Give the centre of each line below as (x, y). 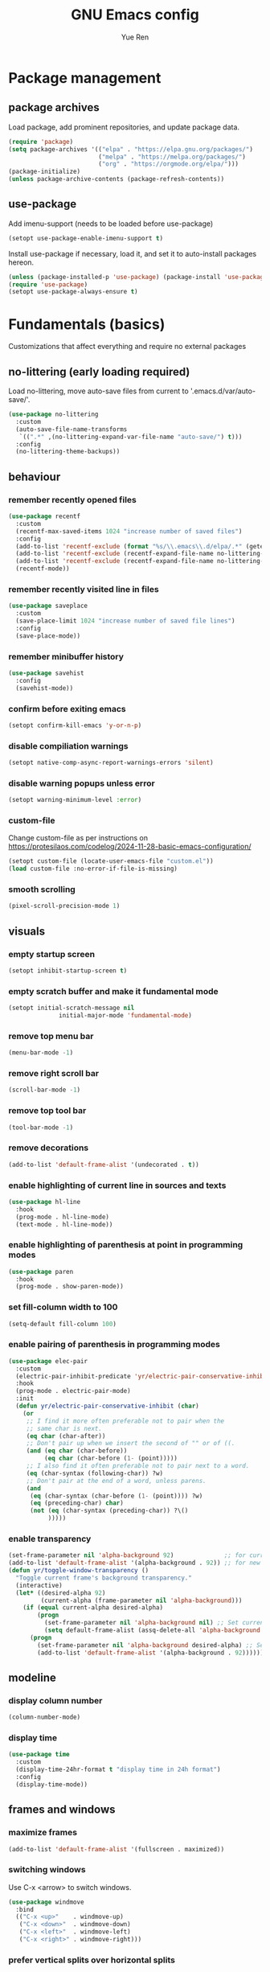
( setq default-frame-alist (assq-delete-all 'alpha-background (152, 1630)
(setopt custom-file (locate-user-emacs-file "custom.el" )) (111, 861)
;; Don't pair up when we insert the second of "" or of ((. (131, 1444)
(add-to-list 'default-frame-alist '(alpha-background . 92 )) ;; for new (135, 1563)
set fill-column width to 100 (63, 1307)
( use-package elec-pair (48, 1361)
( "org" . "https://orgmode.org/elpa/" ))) (168, 164)
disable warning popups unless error (82, 783)
